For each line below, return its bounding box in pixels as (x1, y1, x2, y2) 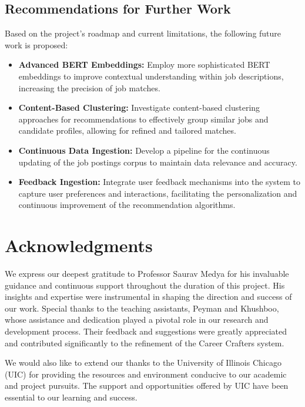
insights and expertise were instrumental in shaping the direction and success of (5, 290, 292, 303)
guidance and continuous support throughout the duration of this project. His (5, 279, 285, 291)
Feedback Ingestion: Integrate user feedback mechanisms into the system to (18, 176, 300, 188)
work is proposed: (5, 38, 68, 51)
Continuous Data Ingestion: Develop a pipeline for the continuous (18, 144, 270, 156)
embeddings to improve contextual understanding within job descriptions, (18, 70, 284, 82)
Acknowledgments (5, 233, 153, 257)
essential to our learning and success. (5, 391, 138, 403)
